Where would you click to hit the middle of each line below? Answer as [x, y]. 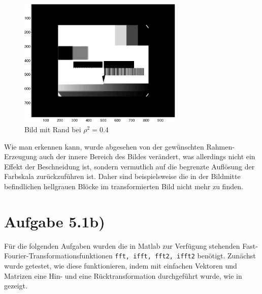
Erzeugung [21, 156]
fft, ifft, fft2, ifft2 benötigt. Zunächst [185, 256]
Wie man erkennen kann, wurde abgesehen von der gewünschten [104, 146]
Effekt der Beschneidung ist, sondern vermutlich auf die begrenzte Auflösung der [129, 166]
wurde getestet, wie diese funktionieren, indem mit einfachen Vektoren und [121, 265]
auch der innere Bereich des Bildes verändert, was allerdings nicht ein [147, 156]
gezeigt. [16, 286]
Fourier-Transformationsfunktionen [58, 256]
